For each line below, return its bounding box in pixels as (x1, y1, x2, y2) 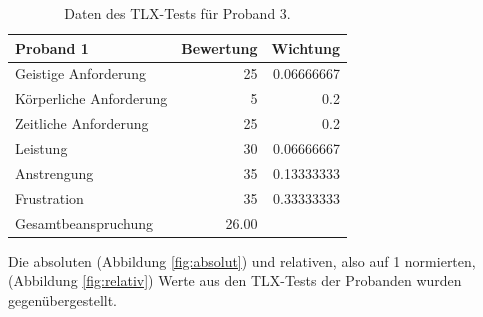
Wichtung (271, 37, 341, 58)
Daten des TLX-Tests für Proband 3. (64, 3, 291, 23)
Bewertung (181, 37, 258, 58)
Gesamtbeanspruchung (15, 212, 153, 233)
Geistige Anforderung (15, 63, 146, 84)
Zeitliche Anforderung (15, 113, 149, 134)
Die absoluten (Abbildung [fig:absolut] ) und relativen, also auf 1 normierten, (8, 250, 476, 271)
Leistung (15, 137, 68, 158)
